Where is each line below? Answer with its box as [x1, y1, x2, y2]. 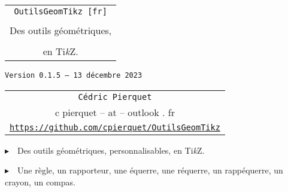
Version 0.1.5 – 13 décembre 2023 [5, 71, 143, 80]
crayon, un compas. [5, 175, 75, 188]
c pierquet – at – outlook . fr [54, 105, 175, 119]
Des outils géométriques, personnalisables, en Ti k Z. [17, 144, 205, 156]
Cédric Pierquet [78, 92, 152, 102]
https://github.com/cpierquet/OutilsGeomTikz [10, 122, 220, 132]
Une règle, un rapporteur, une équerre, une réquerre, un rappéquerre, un [17, 164, 283, 176]
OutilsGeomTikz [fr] [14, 7, 107, 16]
